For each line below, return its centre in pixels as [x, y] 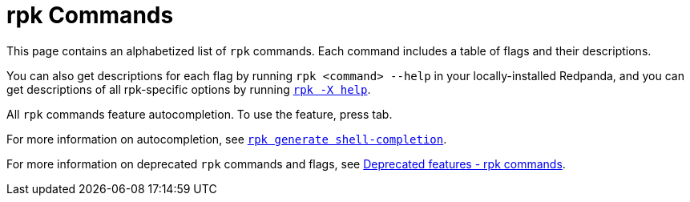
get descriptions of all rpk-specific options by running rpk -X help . [189, 89]
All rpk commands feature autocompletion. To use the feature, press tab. [200, 114]
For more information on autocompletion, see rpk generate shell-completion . [227, 139]
